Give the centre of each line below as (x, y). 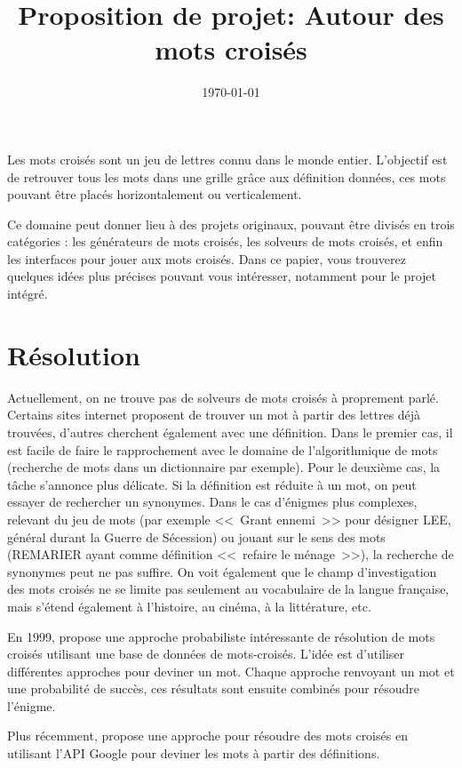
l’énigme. (32, 705)
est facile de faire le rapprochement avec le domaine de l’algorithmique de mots (223, 449)
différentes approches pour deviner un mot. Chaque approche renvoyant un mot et (231, 671)
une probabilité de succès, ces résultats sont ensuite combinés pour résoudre (214, 688)
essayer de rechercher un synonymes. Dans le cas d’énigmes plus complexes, (212, 502)
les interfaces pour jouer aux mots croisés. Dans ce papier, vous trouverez (207, 258)
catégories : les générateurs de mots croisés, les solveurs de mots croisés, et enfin (225, 241)
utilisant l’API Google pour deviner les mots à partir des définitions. (194, 753)
